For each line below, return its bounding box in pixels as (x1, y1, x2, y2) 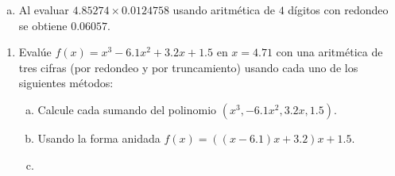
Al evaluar (18, 2, 69, 17)
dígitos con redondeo (288, 2, 389, 17)
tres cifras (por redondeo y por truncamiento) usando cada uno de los (18, 59, 358, 75)
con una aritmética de (276, 44, 383, 60)
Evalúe (18, 44, 52, 60)
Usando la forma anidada (37, 129, 161, 146)
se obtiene (18, 17, 68, 33)
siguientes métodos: (18, 75, 114, 91)
